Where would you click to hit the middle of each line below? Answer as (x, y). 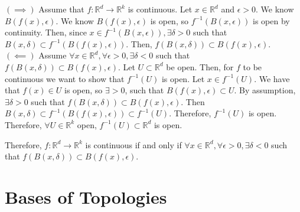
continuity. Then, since (46, 32)
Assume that (61, 9)
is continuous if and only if (133, 144)
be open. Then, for (200, 66)
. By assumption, (265, 90)
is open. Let (183, 78)
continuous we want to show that (65, 78)
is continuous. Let (160, 9)
